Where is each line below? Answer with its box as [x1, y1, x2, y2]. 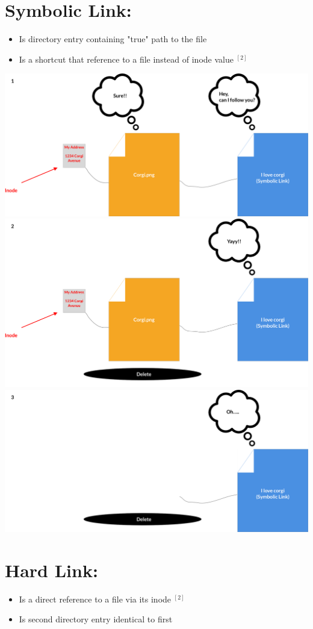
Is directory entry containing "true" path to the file [19, 33, 207, 45]
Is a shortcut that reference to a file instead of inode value [19, 52, 234, 65]
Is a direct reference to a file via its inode [19, 592, 172, 605]
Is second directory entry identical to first [19, 613, 173, 625]
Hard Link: [5, 557, 98, 582]
